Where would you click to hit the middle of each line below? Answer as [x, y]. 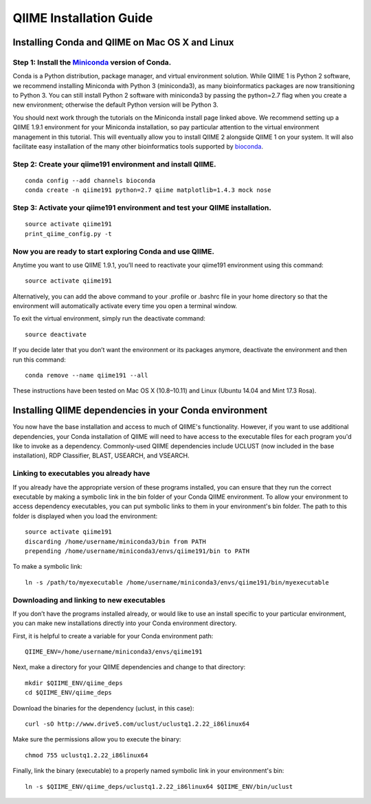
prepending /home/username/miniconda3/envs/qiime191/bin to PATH [137, 551]
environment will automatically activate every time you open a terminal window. [125, 306]
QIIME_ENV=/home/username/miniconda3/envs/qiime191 [114, 652]
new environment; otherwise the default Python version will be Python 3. [116, 105]
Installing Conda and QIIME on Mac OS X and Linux [123, 42]
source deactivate [56, 334]
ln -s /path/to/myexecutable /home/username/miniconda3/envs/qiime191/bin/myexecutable [177, 582]
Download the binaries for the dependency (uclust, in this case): [103, 708]
